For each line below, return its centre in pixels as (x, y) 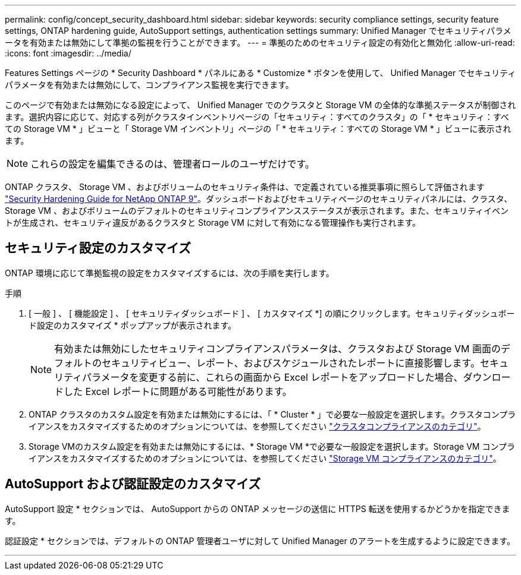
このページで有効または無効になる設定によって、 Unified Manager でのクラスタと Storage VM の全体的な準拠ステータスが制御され (260, 105)
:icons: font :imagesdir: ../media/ (68, 53)
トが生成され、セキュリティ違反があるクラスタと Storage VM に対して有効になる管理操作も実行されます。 (213, 222)
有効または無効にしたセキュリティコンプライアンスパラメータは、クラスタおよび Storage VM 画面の (277, 348)
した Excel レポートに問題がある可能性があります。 (178, 391)
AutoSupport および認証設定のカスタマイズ (133, 484)
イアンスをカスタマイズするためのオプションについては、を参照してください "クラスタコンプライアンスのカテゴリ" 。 (257, 426)
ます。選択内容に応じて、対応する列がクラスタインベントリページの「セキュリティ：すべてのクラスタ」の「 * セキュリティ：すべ (257, 117)
